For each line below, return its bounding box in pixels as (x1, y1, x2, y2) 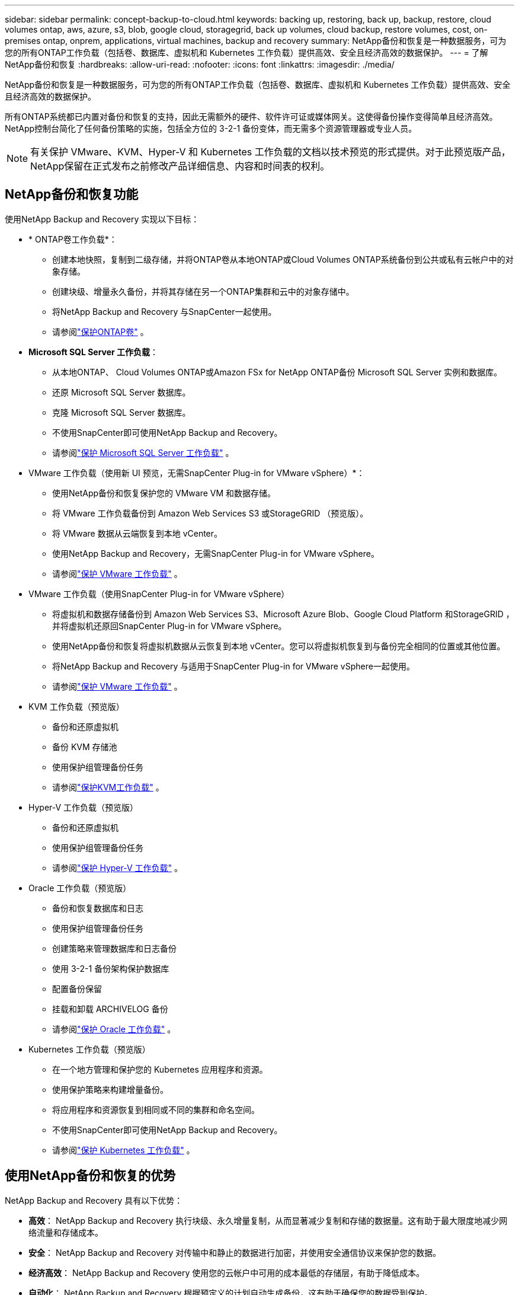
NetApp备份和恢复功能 (5, 187, 139, 202)
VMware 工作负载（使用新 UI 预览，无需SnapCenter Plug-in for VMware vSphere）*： (28, 467, 365, 478)
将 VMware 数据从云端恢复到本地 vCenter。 (52, 528, 223, 538)
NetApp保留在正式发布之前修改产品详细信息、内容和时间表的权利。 (30, 160, 330, 172)
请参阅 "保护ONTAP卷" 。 (52, 326, 149, 337)
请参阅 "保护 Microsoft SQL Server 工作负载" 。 (52, 447, 234, 458)
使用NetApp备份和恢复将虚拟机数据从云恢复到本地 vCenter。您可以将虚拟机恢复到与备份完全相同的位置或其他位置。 (52, 640, 505, 651)
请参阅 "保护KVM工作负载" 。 (52, 782, 164, 792)
